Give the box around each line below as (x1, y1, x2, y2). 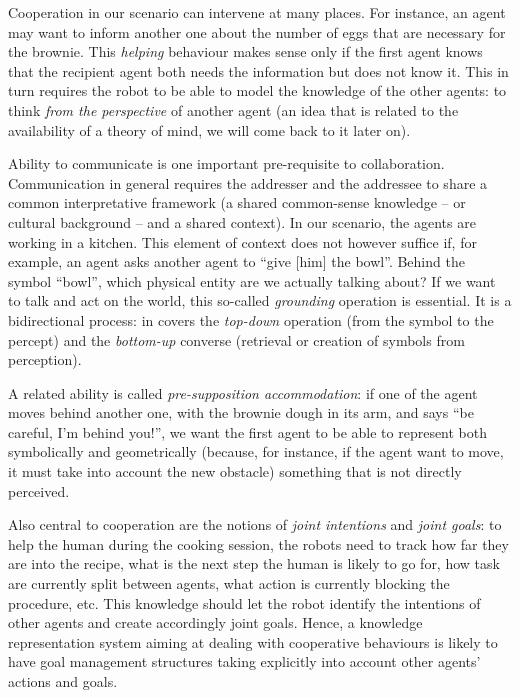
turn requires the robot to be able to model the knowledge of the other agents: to (8, 80, 507, 101)
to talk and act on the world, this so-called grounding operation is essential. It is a (8, 290, 512, 311)
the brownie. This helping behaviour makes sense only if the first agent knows (8, 41, 483, 62)
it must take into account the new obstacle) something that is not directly (8, 461, 462, 482)
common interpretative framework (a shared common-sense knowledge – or (8, 192, 466, 213)
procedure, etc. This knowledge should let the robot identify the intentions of (8, 592, 481, 613)
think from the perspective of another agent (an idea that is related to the (8, 99, 459, 120)
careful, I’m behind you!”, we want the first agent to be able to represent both (8, 421, 488, 442)
